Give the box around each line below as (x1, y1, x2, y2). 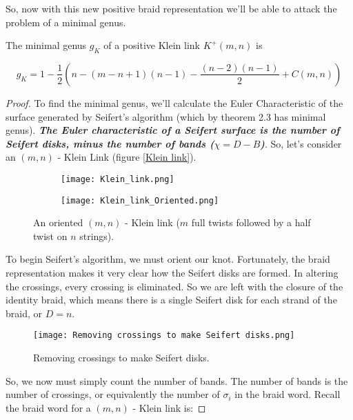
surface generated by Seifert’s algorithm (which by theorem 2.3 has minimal (6, 109, 326, 123)
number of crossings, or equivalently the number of (6, 387, 220, 401)
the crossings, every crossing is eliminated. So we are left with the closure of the (6, 279, 343, 293)
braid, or (6, 306, 42, 320)
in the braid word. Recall (234, 387, 341, 401)
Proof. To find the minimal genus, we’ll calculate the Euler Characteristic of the (6, 95, 343, 110)
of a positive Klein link (103, 38, 200, 52)
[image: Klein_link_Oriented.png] (61, 195, 219, 206)
